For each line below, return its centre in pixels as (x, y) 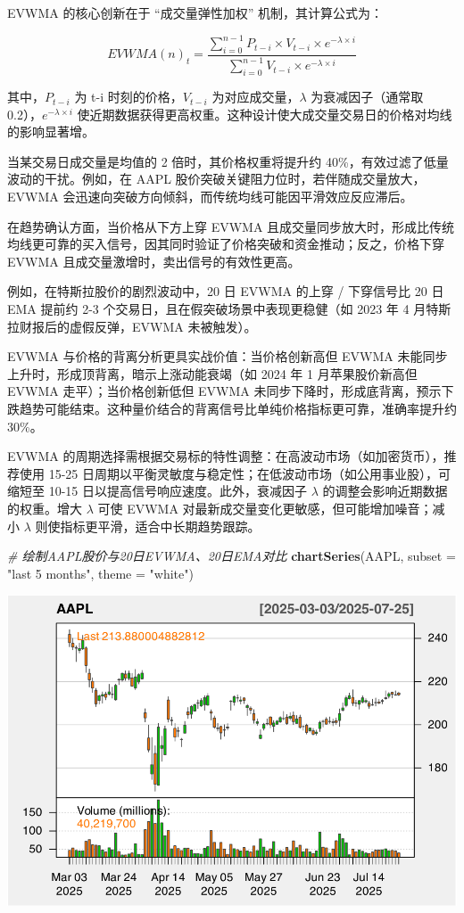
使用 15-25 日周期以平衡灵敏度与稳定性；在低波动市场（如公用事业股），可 (235, 473)
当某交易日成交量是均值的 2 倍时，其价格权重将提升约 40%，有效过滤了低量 (228, 161)
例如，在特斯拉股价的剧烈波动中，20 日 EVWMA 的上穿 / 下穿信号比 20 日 (226, 291)
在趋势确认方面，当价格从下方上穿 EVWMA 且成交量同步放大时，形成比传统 (231, 226)
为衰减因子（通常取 (367, 97)
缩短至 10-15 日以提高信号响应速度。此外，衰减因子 (157, 491)
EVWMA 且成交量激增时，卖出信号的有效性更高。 (154, 261)
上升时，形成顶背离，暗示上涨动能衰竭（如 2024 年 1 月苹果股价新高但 (212, 373)
